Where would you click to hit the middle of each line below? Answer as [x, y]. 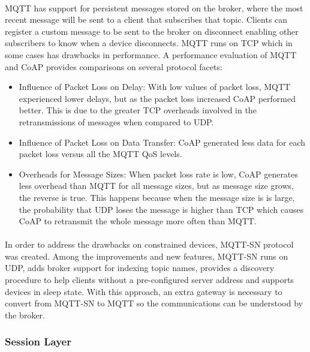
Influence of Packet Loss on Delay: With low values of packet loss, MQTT [155, 87]
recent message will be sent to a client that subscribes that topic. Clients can [146, 19]
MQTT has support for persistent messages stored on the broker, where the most [154, 7]
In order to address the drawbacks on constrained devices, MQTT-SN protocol [149, 244]
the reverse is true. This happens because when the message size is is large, [157, 197]
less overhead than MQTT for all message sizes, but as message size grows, [156, 186]
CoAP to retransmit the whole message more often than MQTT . [138, 221]
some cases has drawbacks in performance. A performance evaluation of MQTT [151, 54]
